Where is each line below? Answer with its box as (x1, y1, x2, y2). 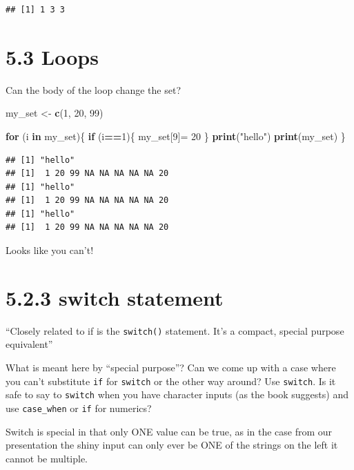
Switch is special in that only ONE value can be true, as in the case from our (6, 424, 333, 438)
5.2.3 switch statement (6, 283, 224, 311)
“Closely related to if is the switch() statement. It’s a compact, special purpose (6, 323, 344, 337)
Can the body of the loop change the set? (6, 82, 181, 97)
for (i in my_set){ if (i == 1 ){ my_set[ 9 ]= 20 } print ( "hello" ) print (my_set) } (6, 128, 346, 143)
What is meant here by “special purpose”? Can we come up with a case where (6, 360, 336, 375)
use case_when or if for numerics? (6, 400, 152, 415)
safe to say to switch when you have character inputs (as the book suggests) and (6, 387, 348, 402)
